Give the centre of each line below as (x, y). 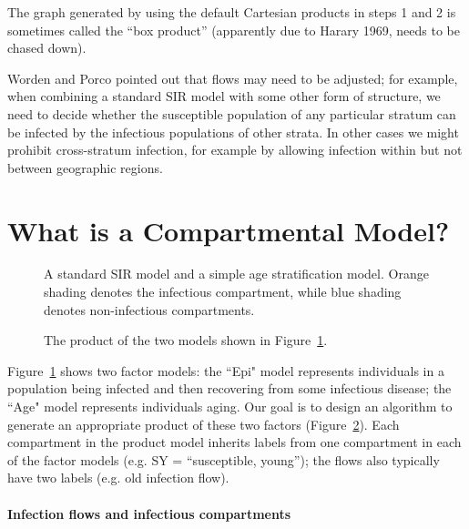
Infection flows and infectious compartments (149, 513)
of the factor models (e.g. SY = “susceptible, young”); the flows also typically (224, 459)
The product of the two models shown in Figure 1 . (186, 340)
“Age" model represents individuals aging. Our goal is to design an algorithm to (230, 407)
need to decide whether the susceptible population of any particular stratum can (232, 113)
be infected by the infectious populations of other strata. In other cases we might (233, 132)
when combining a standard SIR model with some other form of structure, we (224, 96)
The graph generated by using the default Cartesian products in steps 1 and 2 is (232, 12)
